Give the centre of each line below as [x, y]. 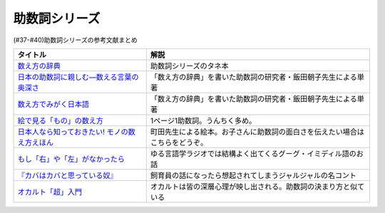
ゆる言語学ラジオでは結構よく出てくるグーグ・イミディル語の [253, 153]
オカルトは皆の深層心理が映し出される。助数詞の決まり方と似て [257, 187]
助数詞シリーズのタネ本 [189, 66]
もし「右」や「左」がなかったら [71, 159]
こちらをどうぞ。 [179, 142]
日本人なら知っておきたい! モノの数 [76, 132]
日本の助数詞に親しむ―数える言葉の [78, 77]
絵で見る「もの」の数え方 [60, 120]
